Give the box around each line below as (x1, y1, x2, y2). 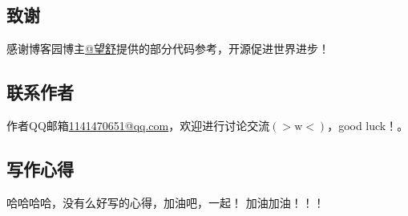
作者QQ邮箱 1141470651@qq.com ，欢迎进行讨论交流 (6, 117, 270, 133)
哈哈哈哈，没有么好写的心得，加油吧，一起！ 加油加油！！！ (6, 194, 325, 210)
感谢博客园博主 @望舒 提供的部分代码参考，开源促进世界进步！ (6, 40, 329, 57)
